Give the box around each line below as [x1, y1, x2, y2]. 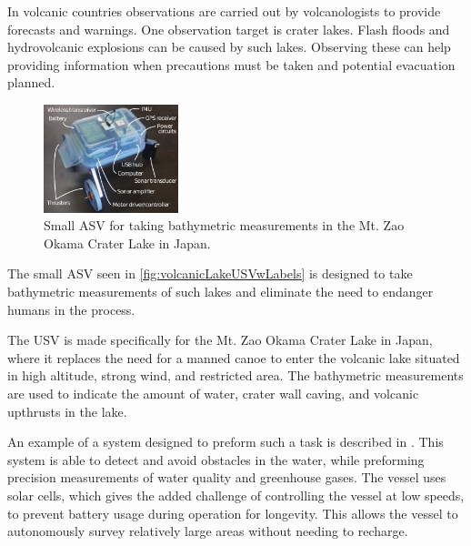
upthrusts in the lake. [7, 401, 127, 420]
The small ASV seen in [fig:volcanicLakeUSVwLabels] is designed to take [7, 264, 413, 283]
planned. [7, 73, 55, 92]
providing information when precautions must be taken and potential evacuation [7, 55, 456, 74]
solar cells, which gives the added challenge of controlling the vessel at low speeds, [7, 485, 465, 504]
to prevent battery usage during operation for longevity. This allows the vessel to [7, 503, 458, 522]
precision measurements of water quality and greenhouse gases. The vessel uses [7, 468, 446, 487]
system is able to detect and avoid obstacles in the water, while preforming [7, 450, 425, 469]
